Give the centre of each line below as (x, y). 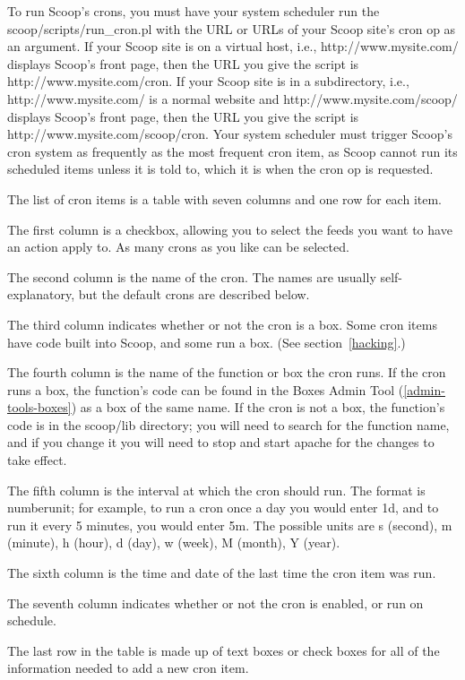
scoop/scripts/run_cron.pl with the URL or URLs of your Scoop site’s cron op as (232, 28)
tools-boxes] (39, 407)
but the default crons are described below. (194, 294)
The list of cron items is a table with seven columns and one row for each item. (224, 198)
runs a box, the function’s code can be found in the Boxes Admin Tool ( (206, 389)
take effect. (37, 460)
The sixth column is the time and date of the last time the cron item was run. (222, 573)
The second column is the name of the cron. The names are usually (192, 276)
